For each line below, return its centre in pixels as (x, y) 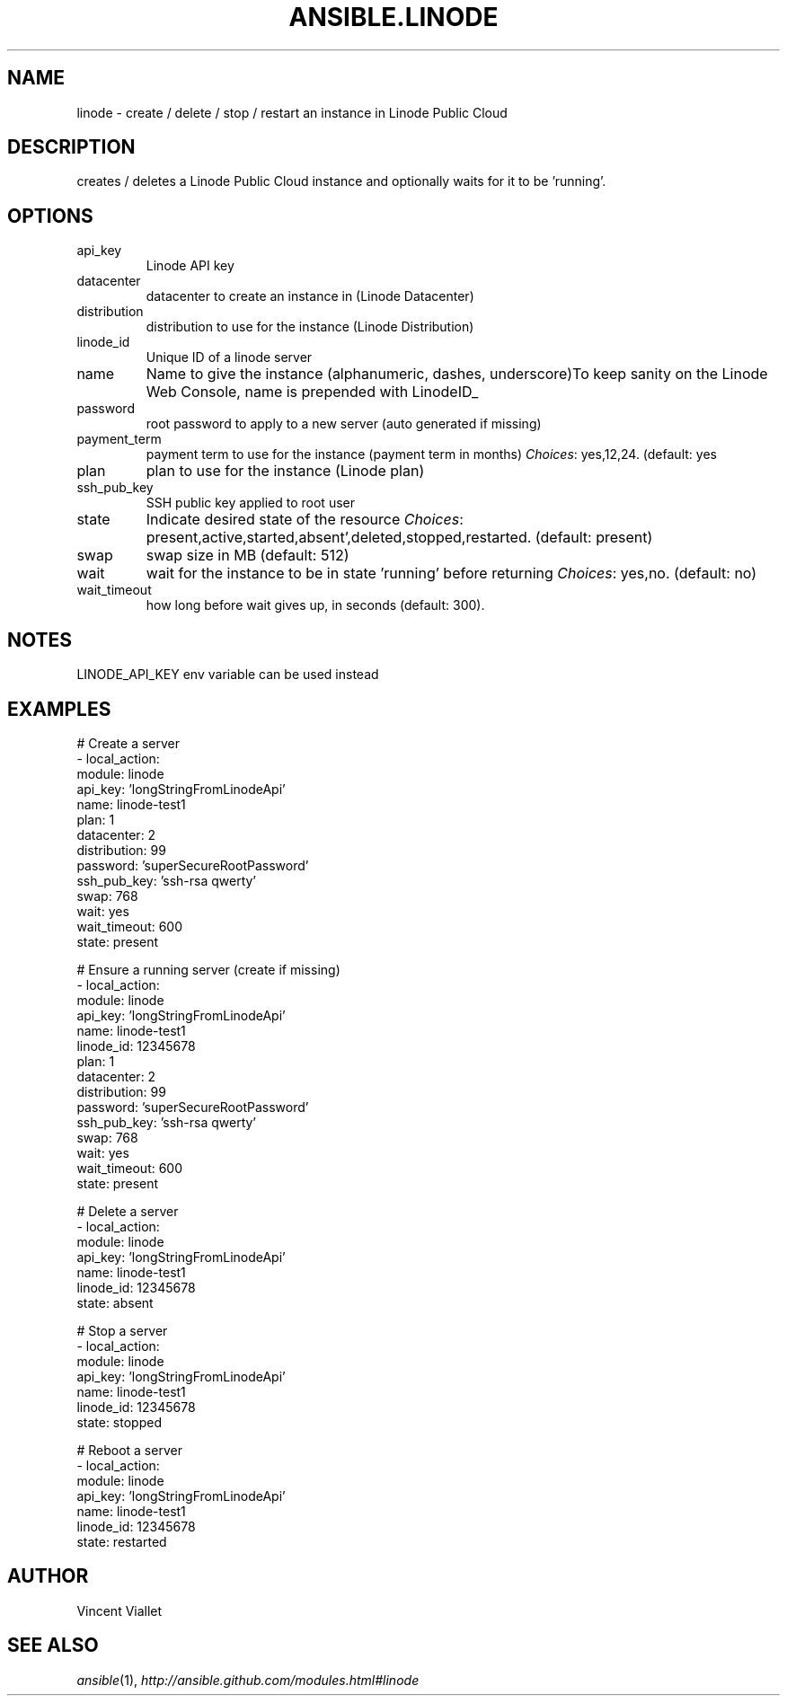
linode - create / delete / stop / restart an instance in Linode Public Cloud (292, 112)
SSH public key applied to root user (250, 503)
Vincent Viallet (119, 1610)
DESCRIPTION (71, 147)
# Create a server (128, 743)
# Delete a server (128, 1211)
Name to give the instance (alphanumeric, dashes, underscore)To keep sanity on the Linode (457, 374)
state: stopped (119, 1422)
